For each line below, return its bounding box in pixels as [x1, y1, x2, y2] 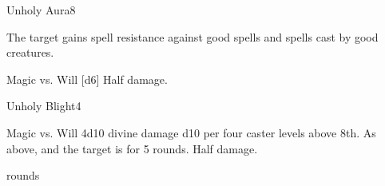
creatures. [6, 44, 54, 61]
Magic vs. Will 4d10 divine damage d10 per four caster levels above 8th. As [6, 124, 376, 140]
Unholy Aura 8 [6, 2, 76, 18]
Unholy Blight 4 [6, 97, 81, 114]
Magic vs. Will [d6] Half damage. [6, 70, 168, 87]
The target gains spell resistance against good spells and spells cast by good [6, 28, 379, 45]
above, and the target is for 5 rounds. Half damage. [6, 140, 258, 156]
